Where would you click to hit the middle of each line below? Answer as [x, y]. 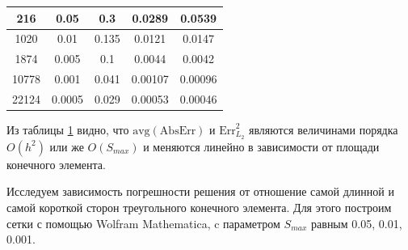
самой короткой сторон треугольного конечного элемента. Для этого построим [199, 208]
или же [67, 146]
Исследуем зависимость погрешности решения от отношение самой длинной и [200, 191]
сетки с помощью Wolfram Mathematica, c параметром [143, 223]
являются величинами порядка [323, 129]
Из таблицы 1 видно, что [68, 129]
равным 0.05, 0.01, [357, 223]
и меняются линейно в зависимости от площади [261, 146]
